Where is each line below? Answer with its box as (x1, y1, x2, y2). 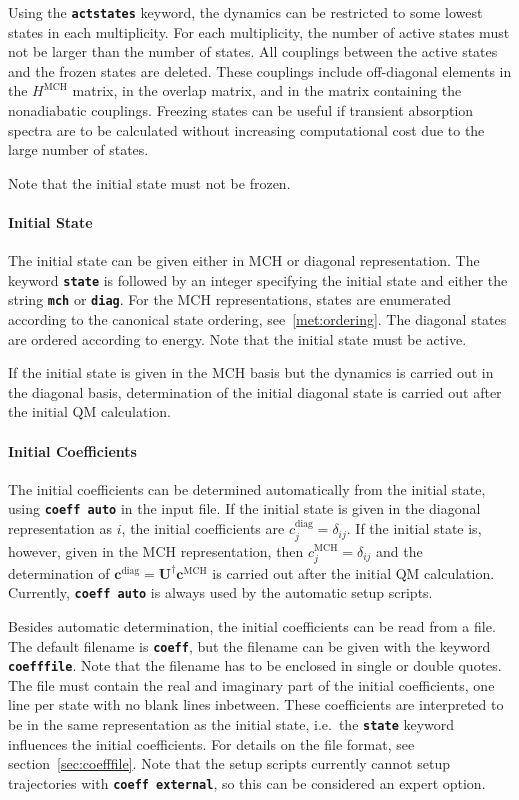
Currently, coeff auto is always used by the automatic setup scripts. (8, 582, 433, 603)
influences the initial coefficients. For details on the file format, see (8, 733, 415, 754)
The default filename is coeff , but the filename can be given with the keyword (8, 635, 491, 656)
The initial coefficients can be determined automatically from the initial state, (8, 478, 486, 499)
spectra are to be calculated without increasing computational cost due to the (8, 119, 485, 140)
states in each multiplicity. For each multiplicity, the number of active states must (8, 21, 510, 42)
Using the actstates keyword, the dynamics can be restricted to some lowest (8, 2, 483, 22)
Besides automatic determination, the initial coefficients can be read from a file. (8, 615, 496, 636)
